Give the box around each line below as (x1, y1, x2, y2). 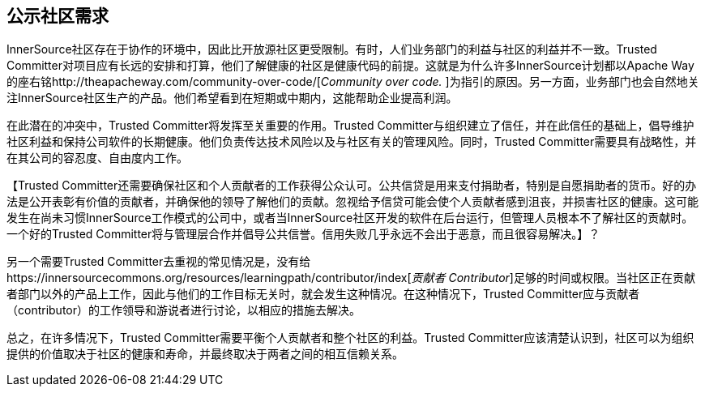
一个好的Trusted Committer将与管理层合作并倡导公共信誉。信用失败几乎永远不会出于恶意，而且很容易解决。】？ (6, 227, 600, 241)
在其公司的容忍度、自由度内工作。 (6, 151, 188, 165)
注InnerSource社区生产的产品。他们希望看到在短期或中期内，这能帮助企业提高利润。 (6, 91, 458, 105)
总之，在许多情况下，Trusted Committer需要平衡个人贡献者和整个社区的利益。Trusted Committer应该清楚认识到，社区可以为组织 (6, 331, 694, 345)
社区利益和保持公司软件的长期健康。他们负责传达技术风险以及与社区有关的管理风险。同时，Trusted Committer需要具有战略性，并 (6, 135, 697, 149)
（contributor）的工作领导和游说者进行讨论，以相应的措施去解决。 (6, 303, 361, 318)
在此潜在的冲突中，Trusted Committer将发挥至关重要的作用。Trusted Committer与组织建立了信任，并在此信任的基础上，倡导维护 (6, 118, 694, 133)
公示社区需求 (6, 6, 109, 26)
